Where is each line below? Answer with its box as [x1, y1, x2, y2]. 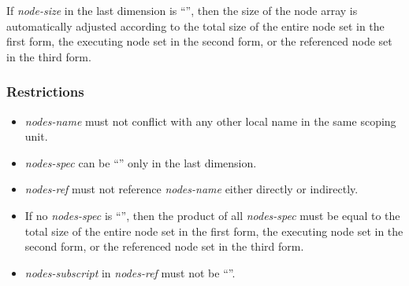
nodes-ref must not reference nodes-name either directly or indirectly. [24, 181, 359, 197]
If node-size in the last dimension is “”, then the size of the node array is [6, 2, 358, 18]
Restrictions [6, 82, 84, 101]
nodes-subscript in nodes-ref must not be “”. [24, 264, 236, 280]
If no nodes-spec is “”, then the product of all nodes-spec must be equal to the [24, 207, 400, 223]
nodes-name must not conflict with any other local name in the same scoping [24, 112, 396, 129]
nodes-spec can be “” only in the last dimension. [24, 154, 257, 170]
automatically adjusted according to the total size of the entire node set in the [6, 17, 385, 34]
